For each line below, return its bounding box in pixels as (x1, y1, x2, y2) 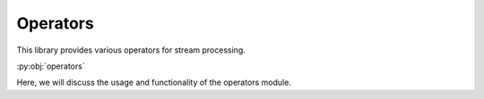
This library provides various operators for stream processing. (16, 45, 246, 55)
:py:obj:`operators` (16, 61, 85, 71)
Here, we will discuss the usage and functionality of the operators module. (16, 77, 291, 88)
